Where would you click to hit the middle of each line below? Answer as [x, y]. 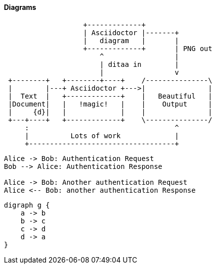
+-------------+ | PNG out [148, 48]
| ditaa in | [139, 64]
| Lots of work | [102, 135]
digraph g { [27, 205]
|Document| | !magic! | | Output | [110, 104]
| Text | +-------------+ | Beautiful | [110, 96]
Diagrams [20, 7]
